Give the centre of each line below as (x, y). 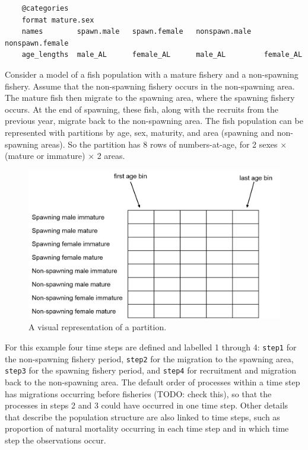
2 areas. (111, 156)
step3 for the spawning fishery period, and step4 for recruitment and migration (150, 370)
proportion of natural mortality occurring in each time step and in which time (147, 428)
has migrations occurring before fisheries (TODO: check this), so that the (138, 393)
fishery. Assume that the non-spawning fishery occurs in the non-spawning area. (150, 86)
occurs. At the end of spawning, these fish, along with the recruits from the (142, 109)
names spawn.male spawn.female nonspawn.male (136, 32)
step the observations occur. (55, 440)
